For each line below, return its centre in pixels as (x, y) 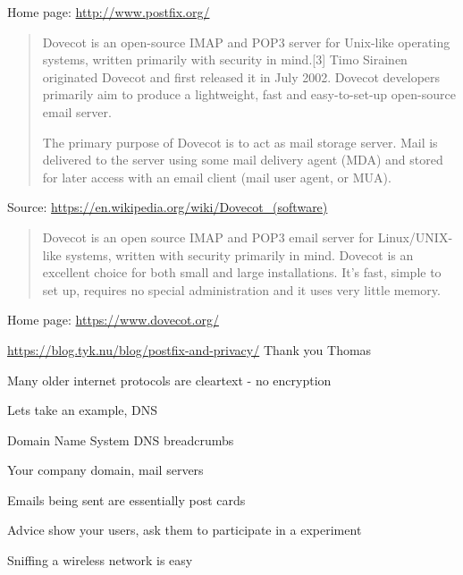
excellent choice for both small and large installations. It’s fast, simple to (242, 272)
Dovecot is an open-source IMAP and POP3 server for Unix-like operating (246, 42)
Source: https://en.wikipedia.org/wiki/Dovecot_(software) (168, 207)
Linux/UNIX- (415, 237)
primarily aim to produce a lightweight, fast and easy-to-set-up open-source (249, 94)
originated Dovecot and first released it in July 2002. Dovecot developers (241, 76)
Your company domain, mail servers (105, 470)
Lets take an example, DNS (83, 410)
